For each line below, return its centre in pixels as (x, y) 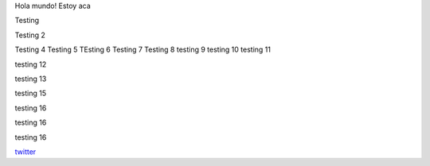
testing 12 (31, 64)
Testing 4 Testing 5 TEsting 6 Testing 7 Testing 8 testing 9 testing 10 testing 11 (143, 50)
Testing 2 (30, 35)
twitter (25, 152)
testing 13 (31, 79)
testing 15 (31, 93)
